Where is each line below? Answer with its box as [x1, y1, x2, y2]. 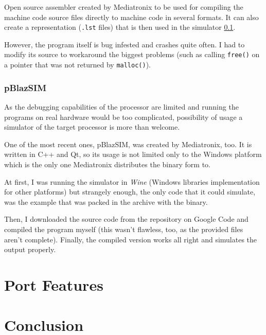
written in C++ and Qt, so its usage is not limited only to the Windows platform [4, 149, 262, 160]
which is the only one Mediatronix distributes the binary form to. [4, 158, 210, 169]
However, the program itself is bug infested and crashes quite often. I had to [4, 39, 245, 49]
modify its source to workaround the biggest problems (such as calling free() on [4, 49, 260, 60]
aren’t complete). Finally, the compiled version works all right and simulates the [4, 234, 257, 244]
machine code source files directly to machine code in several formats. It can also [4, 11, 259, 22]
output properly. [4, 244, 56, 255]
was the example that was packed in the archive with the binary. [4, 196, 208, 207]
